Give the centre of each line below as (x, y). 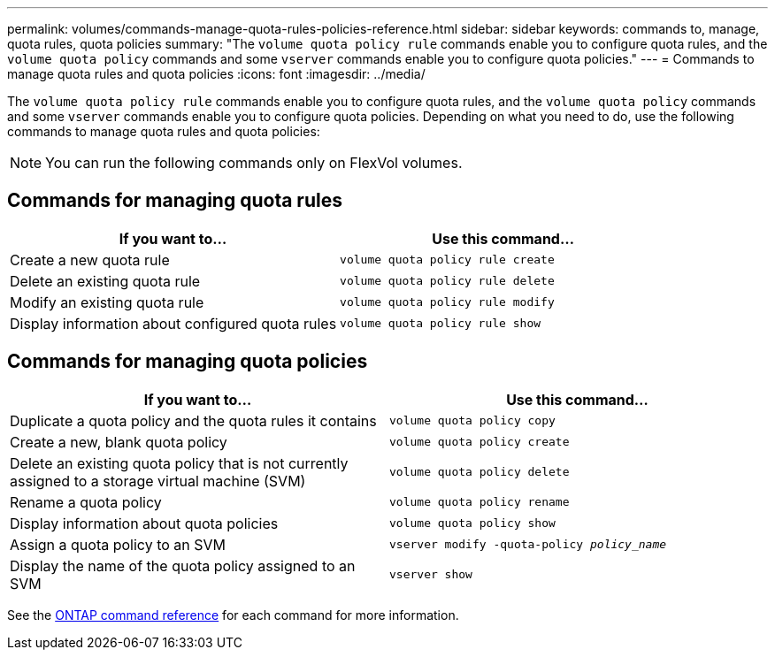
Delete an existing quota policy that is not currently (179, 463)
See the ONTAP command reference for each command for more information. (233, 615)
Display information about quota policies (144, 523)
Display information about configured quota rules (173, 323)
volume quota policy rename (480, 502)
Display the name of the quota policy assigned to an (183, 565)
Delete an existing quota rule (105, 281)
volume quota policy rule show (441, 324)
